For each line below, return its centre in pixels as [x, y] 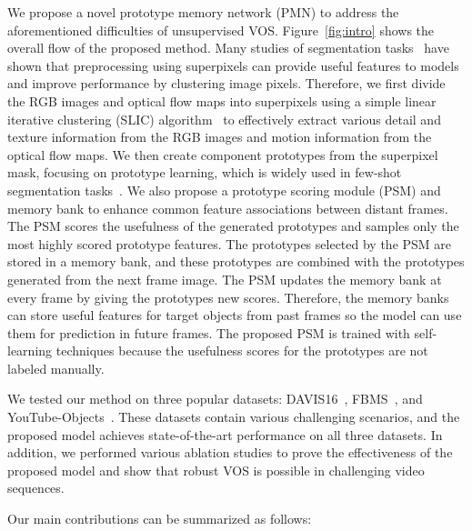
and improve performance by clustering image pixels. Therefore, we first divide [226, 83]
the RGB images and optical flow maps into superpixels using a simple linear [222, 100]
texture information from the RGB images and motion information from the [220, 137]
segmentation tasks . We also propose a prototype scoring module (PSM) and [224, 190]
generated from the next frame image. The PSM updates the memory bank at [225, 279]
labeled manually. [56, 368]
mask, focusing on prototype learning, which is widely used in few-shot [205, 172]
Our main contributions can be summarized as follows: [160, 519]
